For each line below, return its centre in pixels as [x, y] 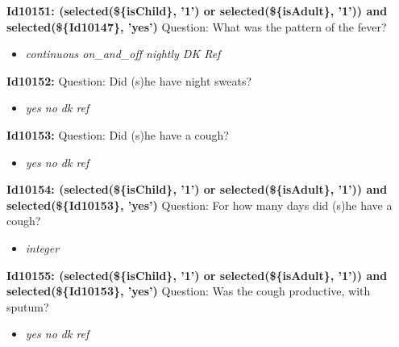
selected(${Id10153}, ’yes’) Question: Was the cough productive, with [189, 291]
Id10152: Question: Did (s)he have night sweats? [129, 80]
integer [42, 247]
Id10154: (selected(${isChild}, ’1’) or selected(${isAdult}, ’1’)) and [197, 189]
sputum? [28, 306]
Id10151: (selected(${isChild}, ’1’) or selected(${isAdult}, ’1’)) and [197, 10]
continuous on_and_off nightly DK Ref [123, 54]
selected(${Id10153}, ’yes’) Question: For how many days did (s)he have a [199, 205]
